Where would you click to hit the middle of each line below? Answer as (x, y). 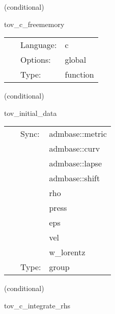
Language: (39, 45)
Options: (36, 60)
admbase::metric (78, 134)
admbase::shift (75, 178)
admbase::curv (75, 149)
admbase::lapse (76, 163)
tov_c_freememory (34, 24)
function (79, 75)
